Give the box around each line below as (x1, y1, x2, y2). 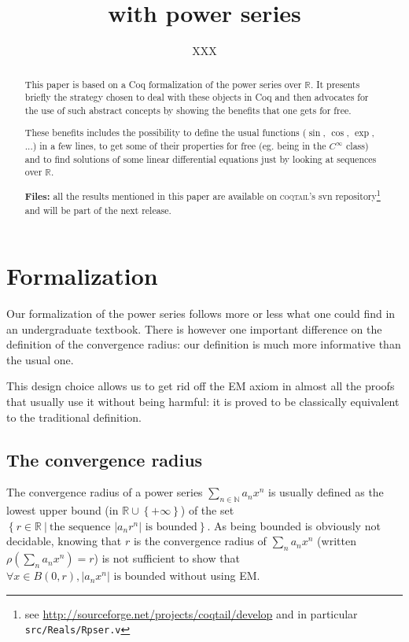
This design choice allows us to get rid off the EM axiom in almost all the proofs (6, 378, 395, 394)
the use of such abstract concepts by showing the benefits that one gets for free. (24, 103, 352, 116)
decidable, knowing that (6, 533, 122, 549)
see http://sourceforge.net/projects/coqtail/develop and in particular (24, 605, 358, 622)
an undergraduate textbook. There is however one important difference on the (6, 320, 382, 337)
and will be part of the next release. (24, 203, 171, 216)
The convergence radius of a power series (6, 484, 203, 500)
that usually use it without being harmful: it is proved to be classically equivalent (6, 393, 400, 410)
